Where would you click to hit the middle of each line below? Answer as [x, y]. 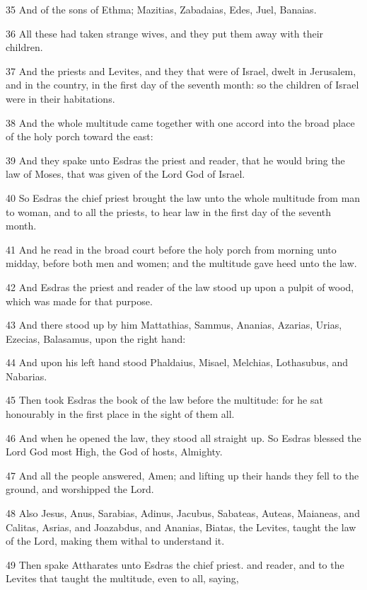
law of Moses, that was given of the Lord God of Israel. [126, 174]
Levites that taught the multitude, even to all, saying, [122, 578]
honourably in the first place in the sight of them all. [120, 414]
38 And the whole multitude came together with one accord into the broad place [180, 122]
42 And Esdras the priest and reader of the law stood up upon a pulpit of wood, [180, 287]
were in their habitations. [60, 98]
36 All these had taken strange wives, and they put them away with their [165, 33]
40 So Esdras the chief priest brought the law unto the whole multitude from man [183, 197]
